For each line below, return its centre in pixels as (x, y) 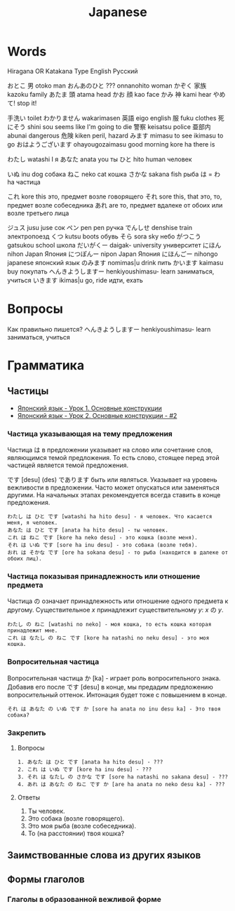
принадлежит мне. (33, 631)
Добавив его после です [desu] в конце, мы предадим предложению (110, 687)
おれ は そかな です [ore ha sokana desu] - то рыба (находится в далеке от (118, 553)
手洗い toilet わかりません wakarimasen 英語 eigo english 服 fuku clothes (112, 118)
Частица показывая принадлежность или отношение (104, 576)
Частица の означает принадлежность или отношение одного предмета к (118, 601)
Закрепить (27, 732)
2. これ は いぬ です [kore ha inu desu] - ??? (85, 770)
